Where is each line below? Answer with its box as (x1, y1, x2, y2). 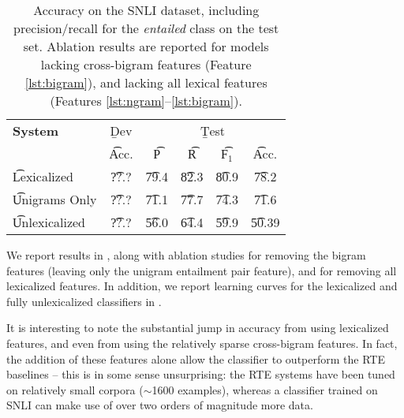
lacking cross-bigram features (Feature (40, 55, 252, 73)
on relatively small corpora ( (6, 381, 144, 397)
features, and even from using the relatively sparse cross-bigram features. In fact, (6, 334, 398, 351)
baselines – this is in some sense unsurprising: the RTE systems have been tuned (6, 366, 395, 383)
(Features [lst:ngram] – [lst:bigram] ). (50, 91, 242, 110)
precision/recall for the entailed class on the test (13, 19, 279, 37)
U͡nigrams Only (13, 190, 97, 208)
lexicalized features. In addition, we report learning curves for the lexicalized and (6, 278, 398, 294)
